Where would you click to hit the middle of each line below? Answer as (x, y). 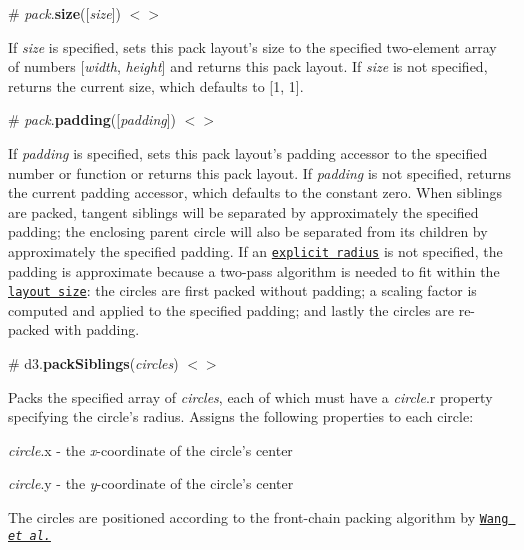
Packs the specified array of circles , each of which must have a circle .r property (250, 396)
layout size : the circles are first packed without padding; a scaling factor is (242, 290)
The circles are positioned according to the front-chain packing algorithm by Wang (258, 517)
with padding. (97, 329)
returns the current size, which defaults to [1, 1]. (156, 85)
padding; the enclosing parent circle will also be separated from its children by (248, 231)
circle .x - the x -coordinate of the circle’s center (150, 449)
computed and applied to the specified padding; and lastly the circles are (231, 309)
